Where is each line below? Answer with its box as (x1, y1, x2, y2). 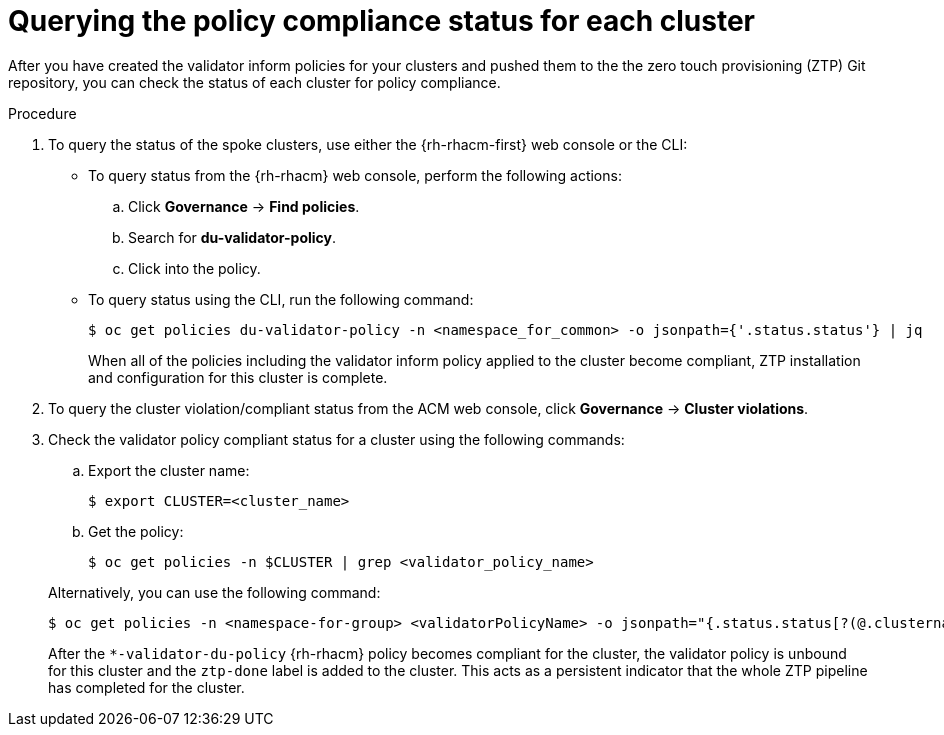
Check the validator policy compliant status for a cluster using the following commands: (48, 430, 625, 448)
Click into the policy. (128, 259, 261, 277)
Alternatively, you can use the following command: (48, 583, 381, 601)
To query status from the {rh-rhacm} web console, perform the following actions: (88, 166, 622, 184)
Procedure (8, 104, 77, 122)
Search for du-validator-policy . (128, 228, 337, 246)
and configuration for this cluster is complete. (88, 368, 388, 386)
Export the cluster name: (88, 461, 250, 479)
